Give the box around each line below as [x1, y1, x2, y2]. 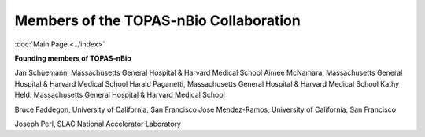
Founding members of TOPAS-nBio [14, 54, 131, 63]
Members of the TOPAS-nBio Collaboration [14, 12, 301, 29]
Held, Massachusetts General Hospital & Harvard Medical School [14, 91, 226, 100]
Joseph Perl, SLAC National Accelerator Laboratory [14, 119, 181, 128]
